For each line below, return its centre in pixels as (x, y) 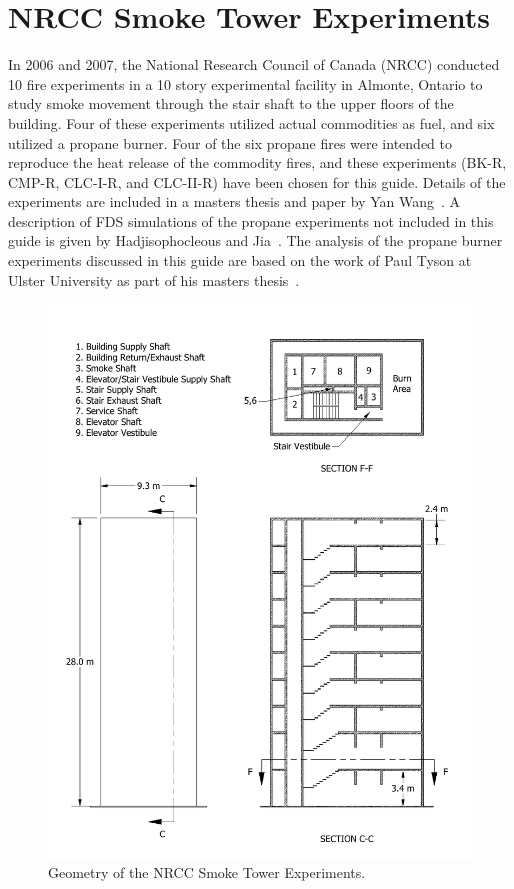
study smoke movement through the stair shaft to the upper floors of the (231, 103)
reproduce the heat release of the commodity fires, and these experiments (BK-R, (257, 162)
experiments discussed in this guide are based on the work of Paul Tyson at (240, 260)
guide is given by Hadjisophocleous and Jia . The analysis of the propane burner (255, 240)
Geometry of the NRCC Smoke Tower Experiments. (207, 872)
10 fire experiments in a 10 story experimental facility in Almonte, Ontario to (245, 83)
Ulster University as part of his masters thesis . (154, 279)
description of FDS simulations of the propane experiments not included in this (251, 220)
